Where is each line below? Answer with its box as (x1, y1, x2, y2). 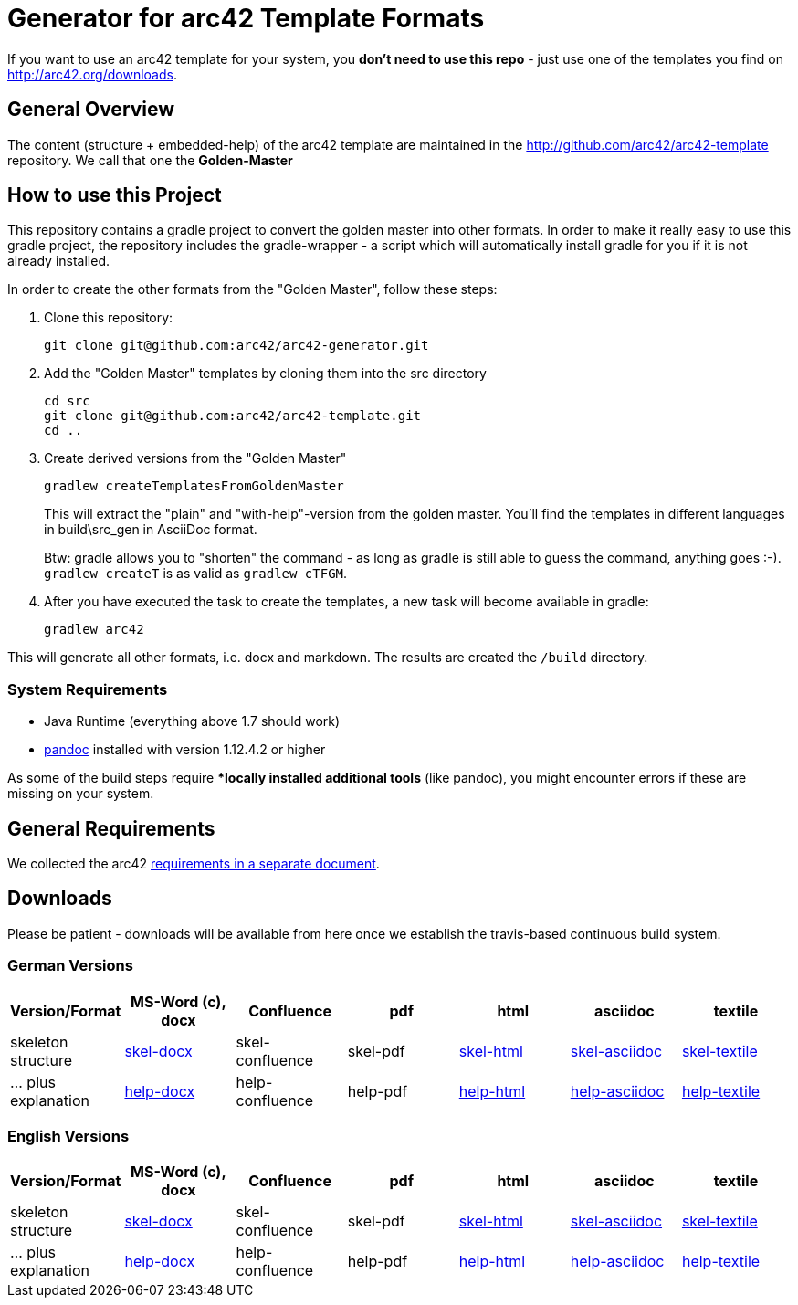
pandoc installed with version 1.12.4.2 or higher (44, 742, 326, 758)
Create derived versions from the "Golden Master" (44, 450, 347, 467)
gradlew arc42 (44, 622, 144, 637)
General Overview (7, 98, 175, 121)
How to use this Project (7, 184, 222, 207)
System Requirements (7, 679, 168, 699)
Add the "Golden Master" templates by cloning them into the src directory (44, 365, 487, 382)
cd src (44, 394, 90, 409)
